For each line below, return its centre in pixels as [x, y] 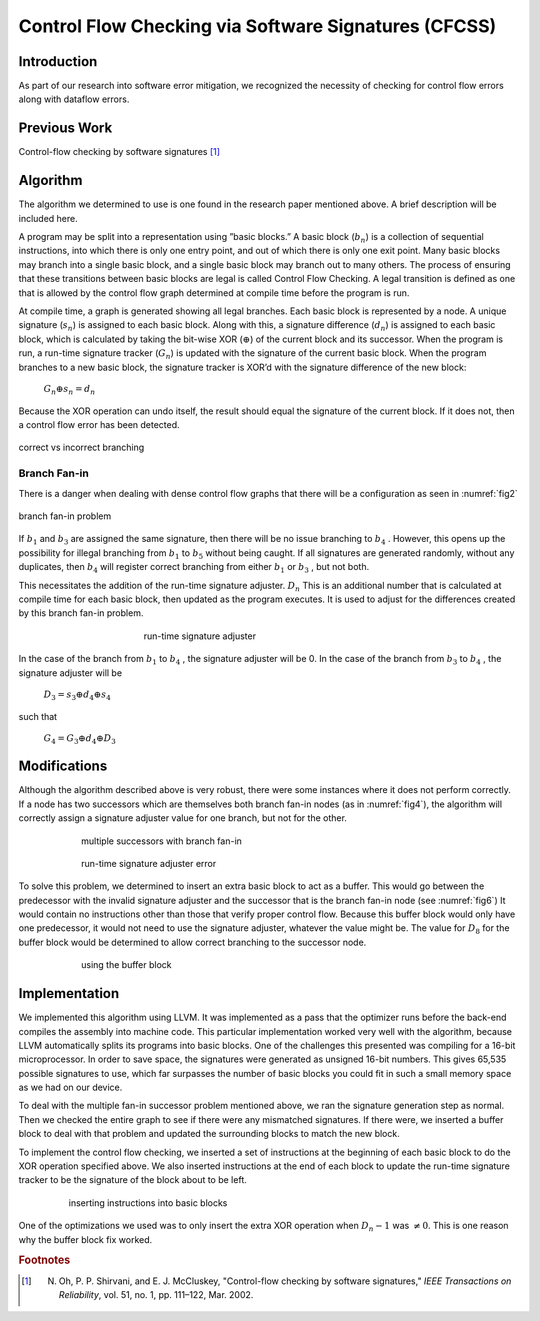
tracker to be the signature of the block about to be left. [132, 1180]
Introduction [58, 61]
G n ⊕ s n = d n [69, 390]
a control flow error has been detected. [99, 425]
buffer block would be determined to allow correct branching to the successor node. [192, 942]
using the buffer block [126, 965]
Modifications [63, 766]
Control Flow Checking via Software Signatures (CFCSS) [257, 26]
